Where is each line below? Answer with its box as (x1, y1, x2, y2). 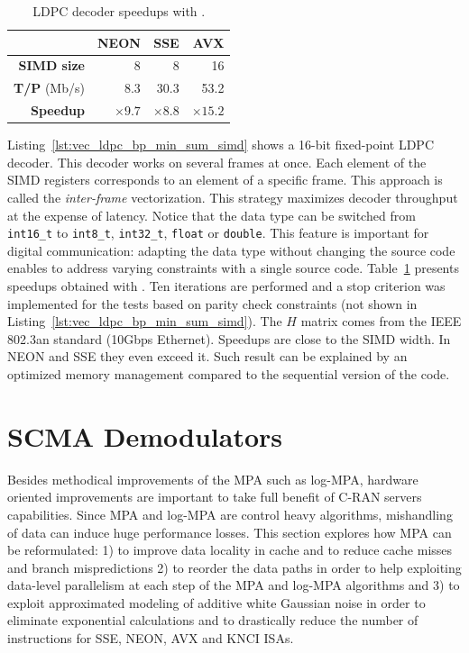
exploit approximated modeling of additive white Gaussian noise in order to (7, 593, 426, 612)
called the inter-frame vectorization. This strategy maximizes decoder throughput (7, 188, 458, 206)
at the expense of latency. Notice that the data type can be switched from (7, 205, 416, 224)
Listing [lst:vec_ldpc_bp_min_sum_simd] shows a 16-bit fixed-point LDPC (7, 135, 435, 154)
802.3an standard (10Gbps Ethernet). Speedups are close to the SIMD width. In (7, 329, 451, 348)
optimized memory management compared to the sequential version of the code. (7, 365, 450, 383)
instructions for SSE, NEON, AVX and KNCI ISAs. (7, 629, 294, 648)
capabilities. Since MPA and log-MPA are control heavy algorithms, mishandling (7, 504, 453, 523)
